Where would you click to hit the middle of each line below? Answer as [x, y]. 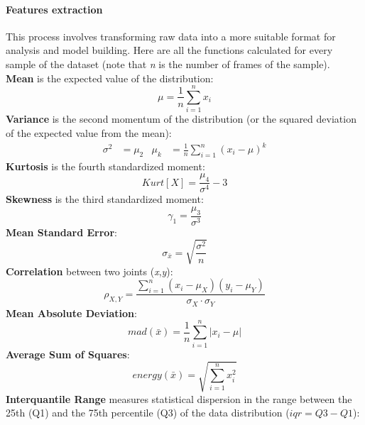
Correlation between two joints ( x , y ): [89, 271]
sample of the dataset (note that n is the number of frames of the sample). [168, 64]
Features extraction [54, 9]
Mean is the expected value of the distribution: [110, 78]
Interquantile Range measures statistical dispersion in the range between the [179, 398]
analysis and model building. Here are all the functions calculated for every [169, 50]
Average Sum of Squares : [68, 354]
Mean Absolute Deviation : [71, 313]
